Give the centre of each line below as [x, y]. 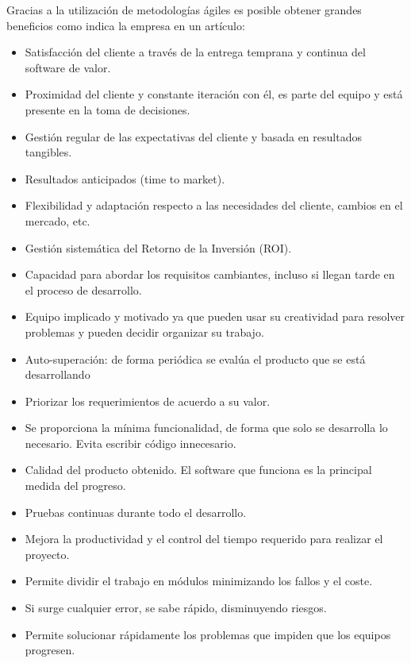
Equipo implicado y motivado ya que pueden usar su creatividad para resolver [215, 316]
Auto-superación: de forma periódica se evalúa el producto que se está [195, 358]
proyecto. [47, 554]
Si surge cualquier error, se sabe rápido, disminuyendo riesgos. [176, 608]
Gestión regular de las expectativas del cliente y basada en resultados [193, 136]
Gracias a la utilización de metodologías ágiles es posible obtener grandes [184, 10]
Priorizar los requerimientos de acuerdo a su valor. [148, 401]
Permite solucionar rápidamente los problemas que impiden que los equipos [208, 634]
